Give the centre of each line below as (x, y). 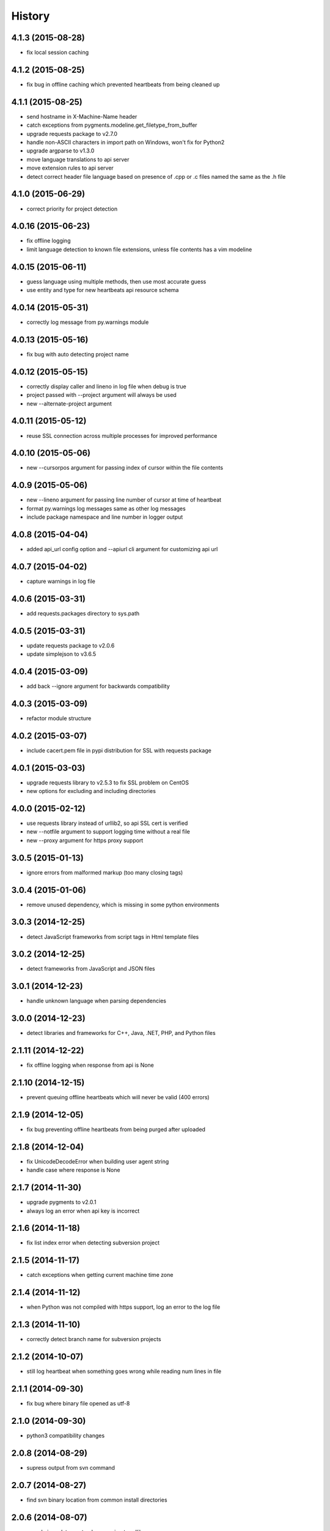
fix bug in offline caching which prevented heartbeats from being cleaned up (123, 84)
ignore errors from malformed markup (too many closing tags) (105, 872)
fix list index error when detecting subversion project (93, 1243)
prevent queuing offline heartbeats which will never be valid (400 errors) (118, 1097)
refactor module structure (59, 718)
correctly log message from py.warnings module (88, 322)
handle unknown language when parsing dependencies (96, 1001)
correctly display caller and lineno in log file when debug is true (106, 386)
